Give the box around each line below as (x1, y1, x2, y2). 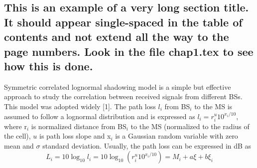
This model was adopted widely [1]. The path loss (4, 101, 156, 111)
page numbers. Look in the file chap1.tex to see (4, 43, 254, 59)
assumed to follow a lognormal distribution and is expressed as (4, 111, 195, 121)
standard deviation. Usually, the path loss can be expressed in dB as (42, 140, 252, 151)
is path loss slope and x (39, 131, 111, 141)
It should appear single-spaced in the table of (4, 14, 243, 29)
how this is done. (4, 58, 93, 73)
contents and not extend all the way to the (4, 29, 229, 44)
